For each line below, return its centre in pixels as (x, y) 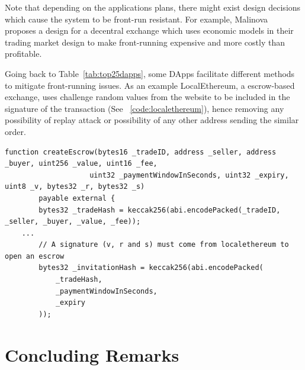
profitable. (23, 54)
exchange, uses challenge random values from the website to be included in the (147, 97)
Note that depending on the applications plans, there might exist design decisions (153, 7)
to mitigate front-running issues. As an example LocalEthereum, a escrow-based (150, 85)
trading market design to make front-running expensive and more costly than (145, 42)
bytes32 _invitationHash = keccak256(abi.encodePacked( (151, 268)
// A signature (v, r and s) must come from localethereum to (164, 245)
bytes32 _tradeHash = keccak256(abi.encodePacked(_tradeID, (160, 210)
